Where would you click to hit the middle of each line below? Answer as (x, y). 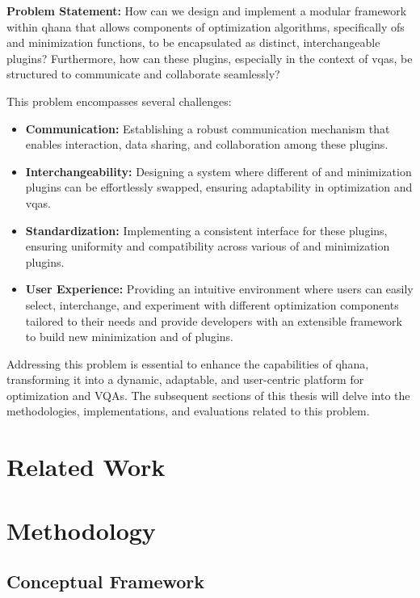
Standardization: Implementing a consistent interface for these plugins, (206, 230)
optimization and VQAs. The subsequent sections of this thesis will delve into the (208, 395)
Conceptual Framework (106, 581)
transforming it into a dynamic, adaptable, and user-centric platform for (185, 379)
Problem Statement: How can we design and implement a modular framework (207, 11)
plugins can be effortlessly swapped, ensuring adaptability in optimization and (219, 187)
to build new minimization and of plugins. (130, 337)
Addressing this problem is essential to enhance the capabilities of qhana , (188, 363)
